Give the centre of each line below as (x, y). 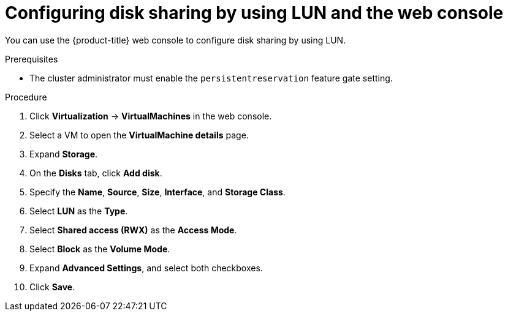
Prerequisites (32, 59)
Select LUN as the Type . (79, 211)
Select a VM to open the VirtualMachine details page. (139, 135)
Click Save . (52, 287)
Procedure (26, 97)
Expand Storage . (64, 154)
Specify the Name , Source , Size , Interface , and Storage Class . (157, 192)
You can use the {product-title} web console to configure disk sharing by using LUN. (176, 40)
